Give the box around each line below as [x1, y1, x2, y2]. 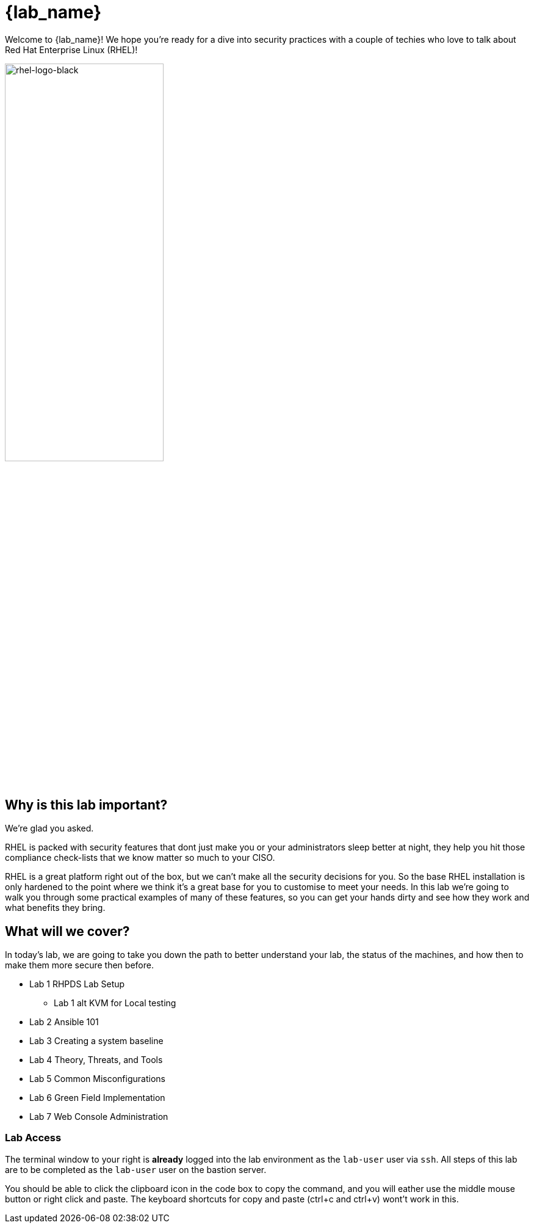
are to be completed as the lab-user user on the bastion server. [5, 1164, 267, 1175]
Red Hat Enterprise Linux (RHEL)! [5, 44, 138, 55]
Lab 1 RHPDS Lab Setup [29, 979, 125, 990]
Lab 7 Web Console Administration [29, 1111, 168, 1122]
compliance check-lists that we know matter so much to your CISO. [5, 852, 275, 863]
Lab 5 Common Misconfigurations [29, 1073, 165, 1084]
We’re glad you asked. [5, 823, 94, 834]
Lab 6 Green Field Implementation [29, 1092, 165, 1103]
